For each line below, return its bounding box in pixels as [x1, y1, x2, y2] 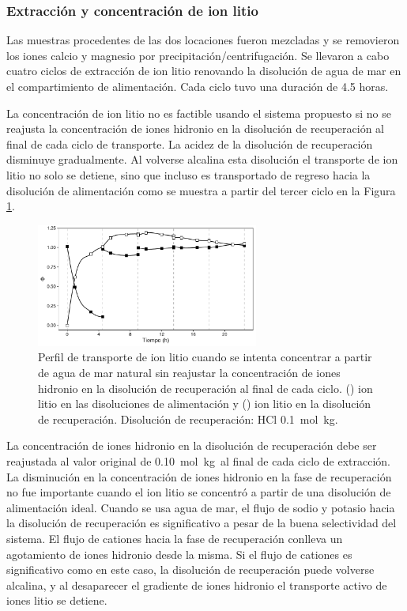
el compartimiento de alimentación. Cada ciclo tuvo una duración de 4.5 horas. [6, 78, 389, 94]
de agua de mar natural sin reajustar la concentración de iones [38, 364, 341, 381]
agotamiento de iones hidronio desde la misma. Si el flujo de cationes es [6, 545, 352, 562]
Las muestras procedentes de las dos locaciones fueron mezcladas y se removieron [6, 32, 400, 48]
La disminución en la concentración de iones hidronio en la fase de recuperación [6, 468, 392, 485]
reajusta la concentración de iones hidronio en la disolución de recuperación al [6, 120, 384, 137]
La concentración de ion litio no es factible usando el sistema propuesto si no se [6, 104, 391, 121]
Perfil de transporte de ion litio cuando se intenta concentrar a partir [38, 349, 372, 365]
